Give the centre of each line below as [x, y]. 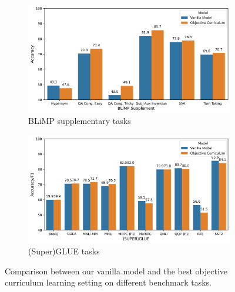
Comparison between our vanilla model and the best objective [116, 271]
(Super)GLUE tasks [64, 251]
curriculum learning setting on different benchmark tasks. [108, 282]
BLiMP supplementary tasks [80, 121]
